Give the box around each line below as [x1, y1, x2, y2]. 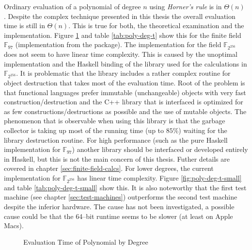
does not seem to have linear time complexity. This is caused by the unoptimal [4, 49, 237, 59]
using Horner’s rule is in [149, 1, 222, 11]
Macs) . [4, 220, 24, 231]
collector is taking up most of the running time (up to [4, 125, 164, 135]
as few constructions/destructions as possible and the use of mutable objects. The [4, 106, 247, 116]
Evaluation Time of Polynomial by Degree [23, 236, 148, 247]
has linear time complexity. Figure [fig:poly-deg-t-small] [77, 173, 242, 183]
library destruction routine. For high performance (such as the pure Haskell [4, 134, 228, 145]
